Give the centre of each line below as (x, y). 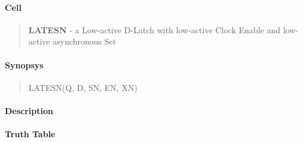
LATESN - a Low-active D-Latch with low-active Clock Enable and (154, 29)
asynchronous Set (85, 41)
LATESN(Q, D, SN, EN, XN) (83, 87)
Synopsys (24, 64)
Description (29, 110)
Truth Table (30, 134)
